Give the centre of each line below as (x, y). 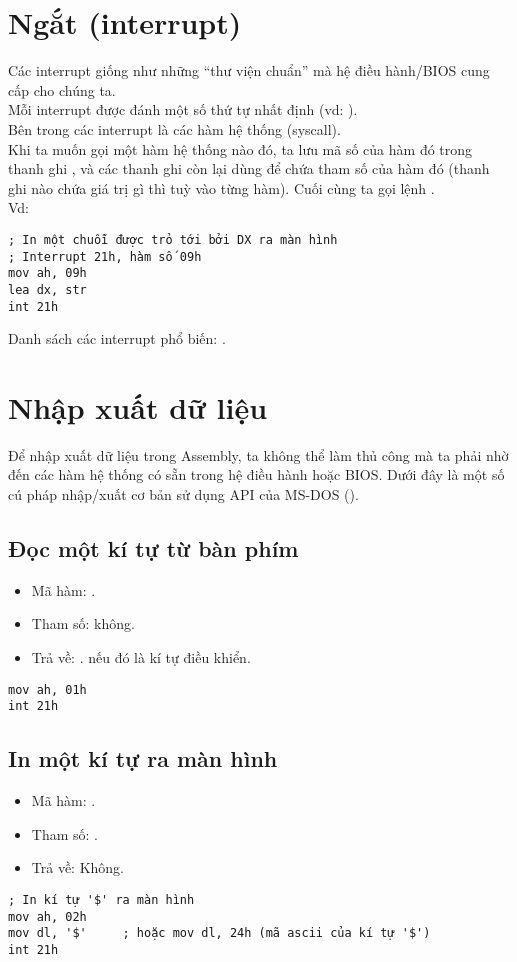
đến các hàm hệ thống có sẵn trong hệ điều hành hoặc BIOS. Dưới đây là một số (256, 474)
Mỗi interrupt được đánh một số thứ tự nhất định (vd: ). (183, 109)
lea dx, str (47, 289)
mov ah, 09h (47, 273)
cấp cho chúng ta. (62, 89)
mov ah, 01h (47, 689)
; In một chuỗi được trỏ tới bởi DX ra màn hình (173, 239)
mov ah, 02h (47, 916)
